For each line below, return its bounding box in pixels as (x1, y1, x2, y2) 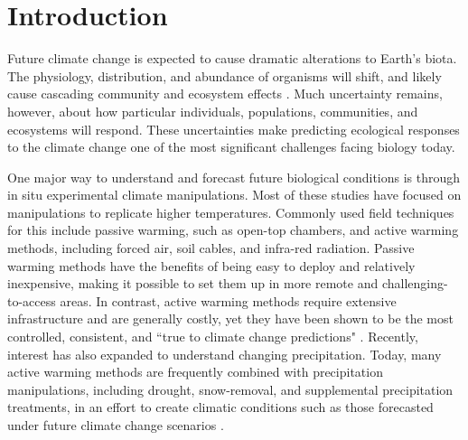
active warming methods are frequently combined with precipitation (7, 362, 383, 381)
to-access (7, 291, 56, 310)
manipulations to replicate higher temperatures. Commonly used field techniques (7, 202, 454, 221)
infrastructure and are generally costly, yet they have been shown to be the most (7, 309, 454, 328)
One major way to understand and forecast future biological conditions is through (7, 167, 461, 186)
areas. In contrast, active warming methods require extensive (60, 291, 397, 310)
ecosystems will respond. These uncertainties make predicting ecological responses (7, 119, 460, 138)
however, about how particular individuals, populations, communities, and (7, 101, 418, 120)
